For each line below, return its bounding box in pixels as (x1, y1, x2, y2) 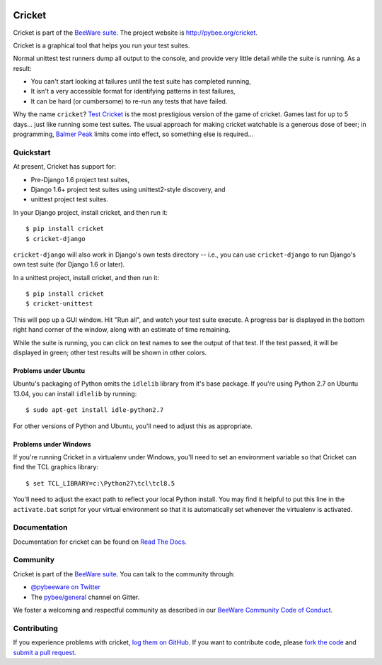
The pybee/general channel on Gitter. (30, 593, 140, 601)
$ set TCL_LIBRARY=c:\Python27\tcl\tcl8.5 (25, 479, 175, 487)
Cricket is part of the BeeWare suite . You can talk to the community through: (13, 569, 235, 578)
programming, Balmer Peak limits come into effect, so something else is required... (13, 130, 254, 138)
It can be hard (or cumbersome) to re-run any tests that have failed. (30, 96, 228, 106)
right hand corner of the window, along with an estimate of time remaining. (13, 325, 231, 334)
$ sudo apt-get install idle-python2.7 (25, 406, 164, 414)
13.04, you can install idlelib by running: (13, 389, 137, 398)
